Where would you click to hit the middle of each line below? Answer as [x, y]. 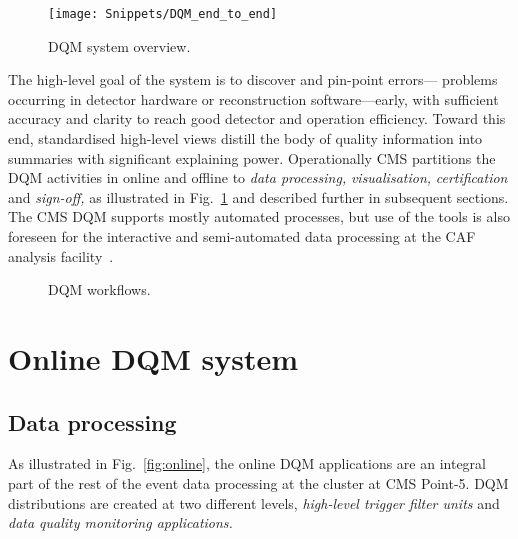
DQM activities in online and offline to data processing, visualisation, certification [258, 177]
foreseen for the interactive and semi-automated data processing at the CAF [242, 236]
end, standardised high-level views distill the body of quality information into [245, 138]
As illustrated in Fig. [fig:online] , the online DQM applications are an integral [247, 463]
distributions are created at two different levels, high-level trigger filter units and [254, 502]
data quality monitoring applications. [120, 522]
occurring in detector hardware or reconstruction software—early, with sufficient [253, 98]
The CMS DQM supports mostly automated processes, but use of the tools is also [259, 216]
